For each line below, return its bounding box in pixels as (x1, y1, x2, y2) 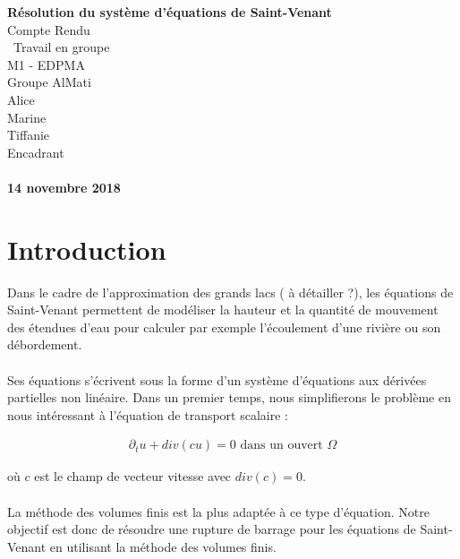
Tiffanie (7, 125, 50, 144)
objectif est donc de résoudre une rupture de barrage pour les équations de (7, 520, 416, 538)
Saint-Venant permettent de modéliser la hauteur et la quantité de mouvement (7, 300, 439, 319)
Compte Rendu (7, 20, 90, 39)
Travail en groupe (13, 38, 110, 56)
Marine (7, 107, 47, 126)
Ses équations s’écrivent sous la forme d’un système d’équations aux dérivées (7, 370, 427, 389)
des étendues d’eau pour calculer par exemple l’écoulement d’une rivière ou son (7, 317, 441, 336)
